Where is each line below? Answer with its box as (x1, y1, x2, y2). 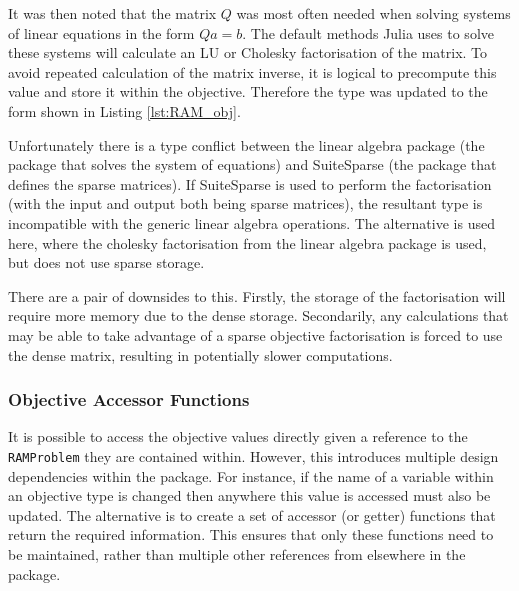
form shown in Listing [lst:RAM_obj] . (8, 100, 241, 121)
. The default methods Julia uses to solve (242, 22, 494, 43)
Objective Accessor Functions (8, 387, 250, 412)
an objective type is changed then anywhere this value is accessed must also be (8, 485, 491, 506)
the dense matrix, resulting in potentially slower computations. (8, 344, 393, 365)
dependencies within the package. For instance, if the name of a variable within (8, 465, 494, 486)
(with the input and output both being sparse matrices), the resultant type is (8, 193, 483, 214)
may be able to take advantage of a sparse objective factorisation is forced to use (8, 324, 503, 345)
